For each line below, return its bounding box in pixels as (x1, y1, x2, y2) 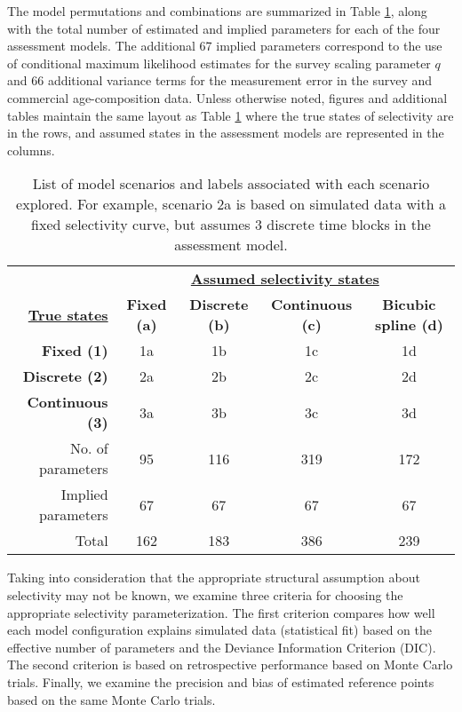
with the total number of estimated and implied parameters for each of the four (7, 19, 441, 37)
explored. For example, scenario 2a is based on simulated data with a (16, 194, 446, 215)
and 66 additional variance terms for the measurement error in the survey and (7, 71, 433, 90)
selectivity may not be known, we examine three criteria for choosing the (7, 585, 403, 604)
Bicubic (382, 294, 436, 315)
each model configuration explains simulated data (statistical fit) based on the (7, 621, 432, 639)
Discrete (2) (22, 366, 108, 387)
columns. (7, 140, 55, 159)
